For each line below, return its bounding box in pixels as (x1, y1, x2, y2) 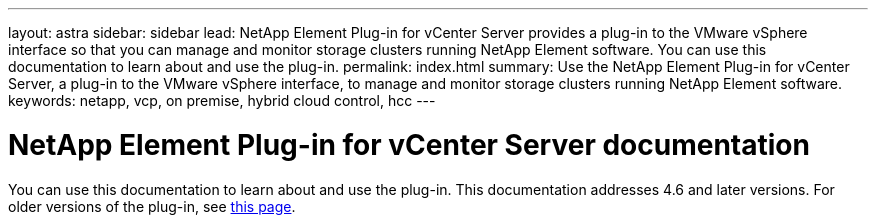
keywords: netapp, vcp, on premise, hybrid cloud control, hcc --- (8, 92, 436, 109)
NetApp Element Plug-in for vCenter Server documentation (8, 127, 810, 162)
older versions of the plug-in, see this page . (8, 197, 296, 215)
